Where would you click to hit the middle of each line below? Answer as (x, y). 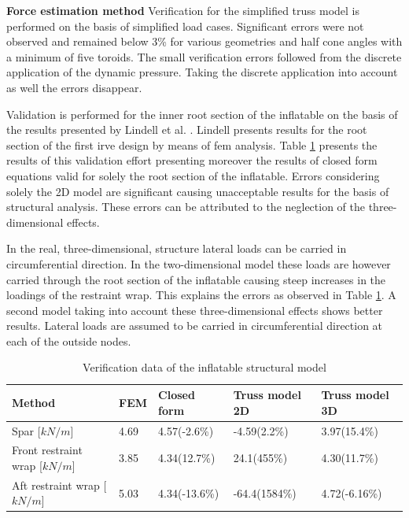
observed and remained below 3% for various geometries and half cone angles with (204, 41)
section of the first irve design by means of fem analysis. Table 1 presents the (192, 144)
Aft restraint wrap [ (59, 485)
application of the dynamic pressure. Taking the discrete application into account (202, 72)
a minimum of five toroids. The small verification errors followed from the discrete (204, 56)
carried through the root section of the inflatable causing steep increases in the (196, 279)
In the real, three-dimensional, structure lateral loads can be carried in (177, 248)
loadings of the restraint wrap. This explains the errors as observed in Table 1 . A (201, 295)
